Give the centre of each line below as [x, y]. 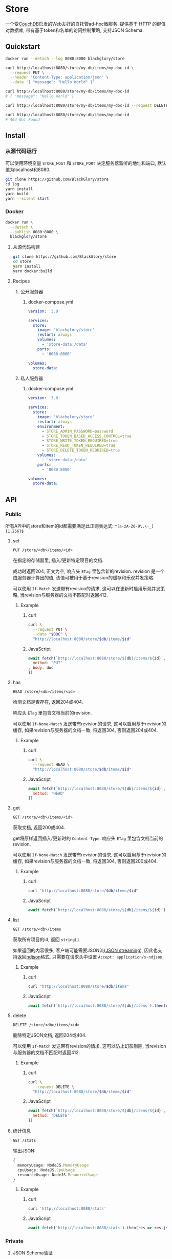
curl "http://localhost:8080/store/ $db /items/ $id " [83, 891]
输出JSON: [24, 1151]
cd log [12, 184]
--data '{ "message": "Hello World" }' [52, 82]
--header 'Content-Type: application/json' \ [59, 78]
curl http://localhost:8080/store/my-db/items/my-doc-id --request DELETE [87, 105]
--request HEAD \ [51, 764]
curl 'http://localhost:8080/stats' [67, 1209]
